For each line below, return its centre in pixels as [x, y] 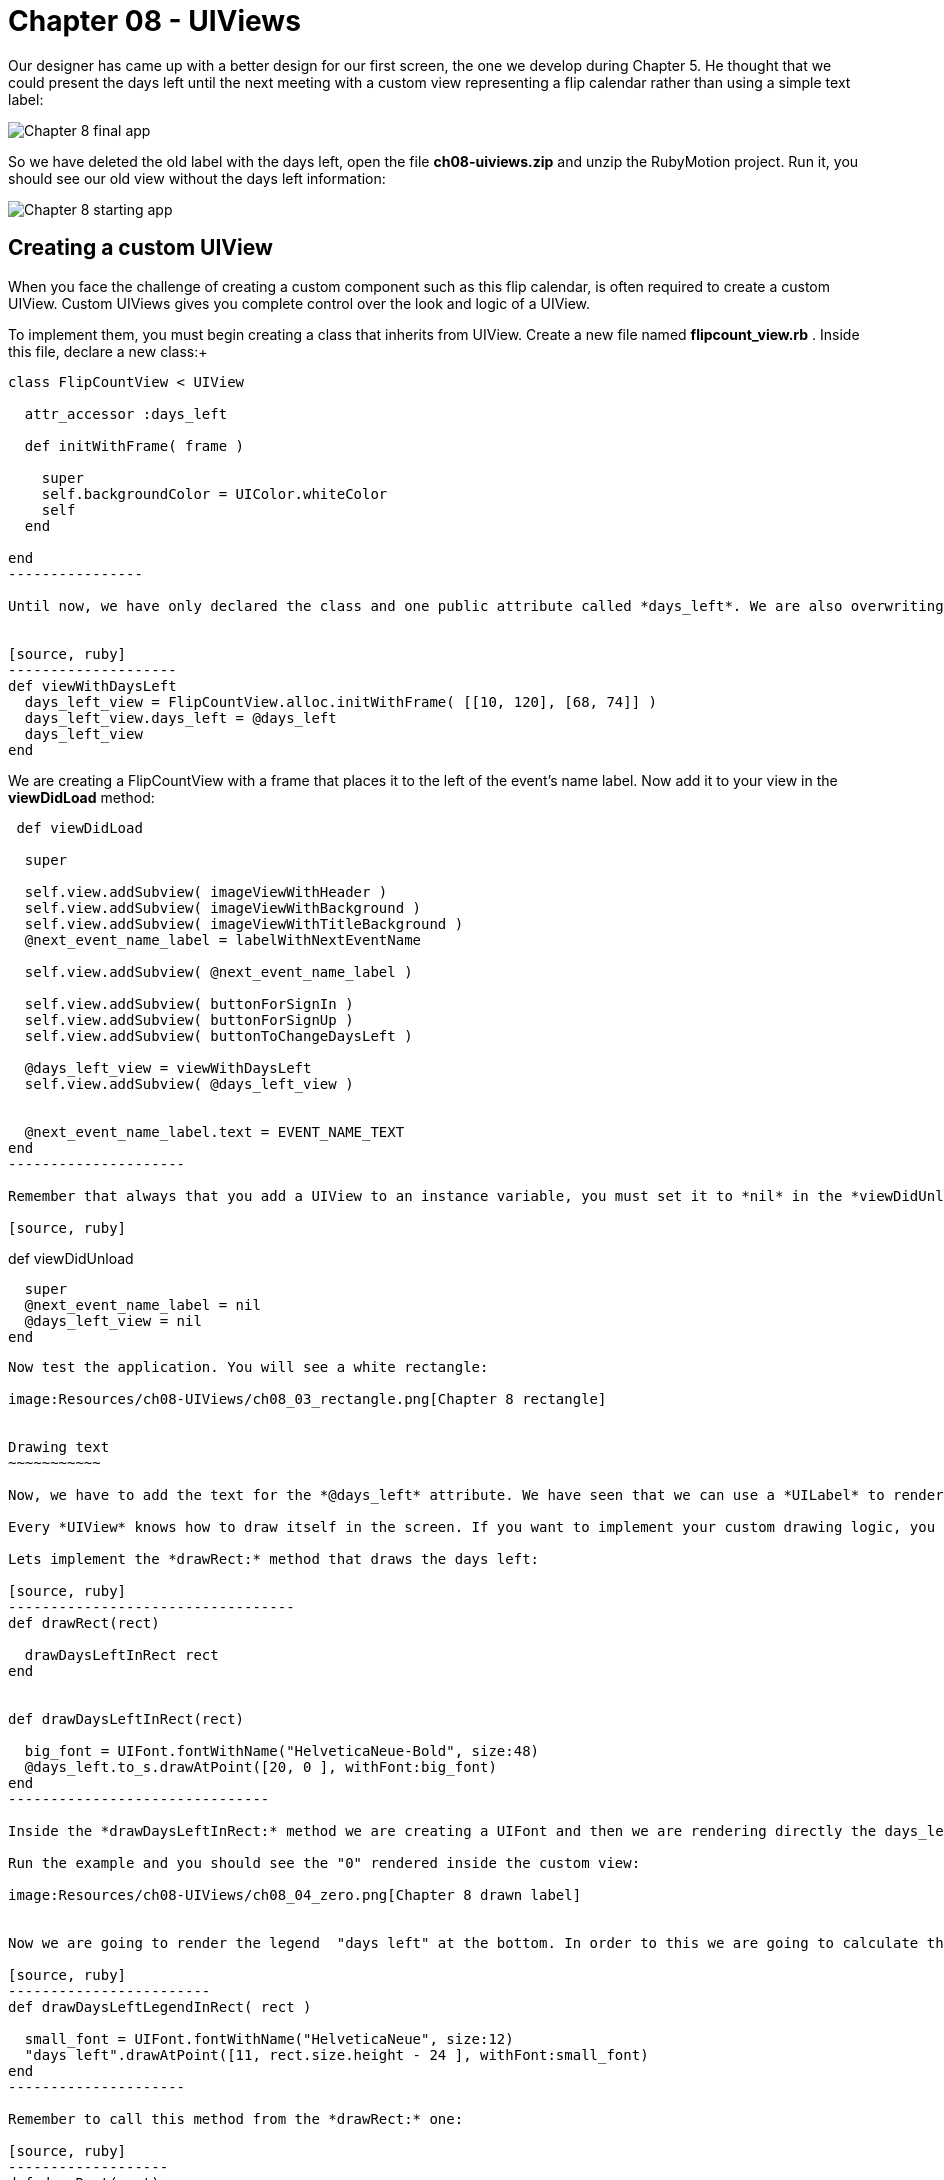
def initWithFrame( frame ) [134, 445]
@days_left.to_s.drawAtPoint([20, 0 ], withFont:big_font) [260, 1766]
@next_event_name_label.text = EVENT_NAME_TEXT [214, 1131]
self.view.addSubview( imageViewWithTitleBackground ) [244, 923]
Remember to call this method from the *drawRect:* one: [236, 2118]
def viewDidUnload [71, 1258]
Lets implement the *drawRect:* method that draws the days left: [274, 1558]
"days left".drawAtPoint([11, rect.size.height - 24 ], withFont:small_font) [336, 2054]
